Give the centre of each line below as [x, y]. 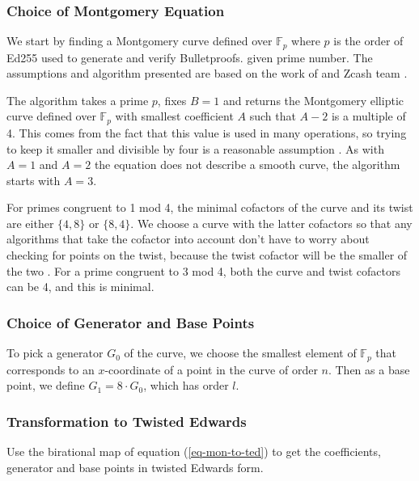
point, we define [46, 385]
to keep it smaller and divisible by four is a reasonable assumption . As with [195, 148]
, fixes [172, 100]
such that [273, 116]
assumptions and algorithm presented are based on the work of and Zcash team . [207, 73]
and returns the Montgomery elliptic [313, 100]
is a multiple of [368, 116]
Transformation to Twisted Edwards [127, 421]
